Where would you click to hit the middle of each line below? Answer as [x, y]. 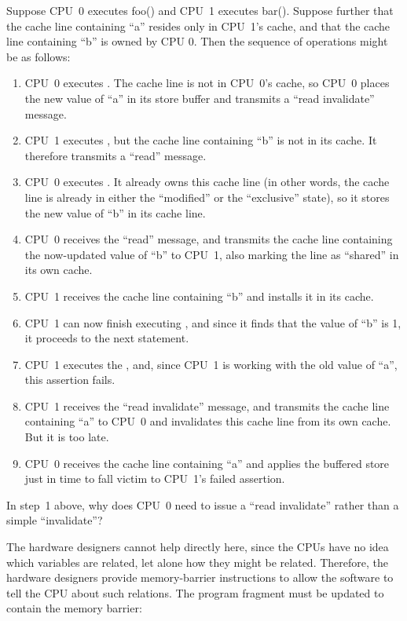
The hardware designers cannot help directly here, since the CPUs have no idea [198, 547]
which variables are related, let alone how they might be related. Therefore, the [198, 562]
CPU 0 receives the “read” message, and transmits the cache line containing [209, 239]
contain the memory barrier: [74, 608]
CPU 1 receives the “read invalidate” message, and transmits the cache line [207, 405]
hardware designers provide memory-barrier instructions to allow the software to [200, 577]
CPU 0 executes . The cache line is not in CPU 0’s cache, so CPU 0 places [207, 83]
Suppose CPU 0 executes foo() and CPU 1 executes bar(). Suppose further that [200, 10]
